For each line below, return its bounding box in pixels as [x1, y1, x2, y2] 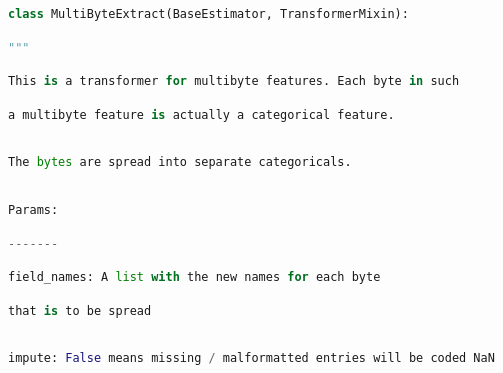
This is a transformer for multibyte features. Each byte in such [8, 74, 460, 89]
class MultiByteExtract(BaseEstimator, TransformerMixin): [8, 7, 409, 21]
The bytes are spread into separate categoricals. [8, 155, 352, 170]
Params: [8, 202, 59, 217]
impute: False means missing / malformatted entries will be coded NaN [8, 351, 495, 366]
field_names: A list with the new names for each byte [8, 270, 381, 285]
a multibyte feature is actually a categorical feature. [8, 107, 395, 122]
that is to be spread [8, 303, 152, 318]
